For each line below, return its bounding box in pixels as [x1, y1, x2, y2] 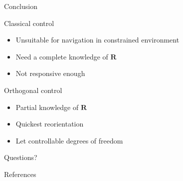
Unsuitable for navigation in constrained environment [15, 34, 180, 45]
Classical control [4, 17, 54, 28]
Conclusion [4, 1, 37, 11]
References [4, 168, 36, 179]
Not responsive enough [15, 68, 85, 78]
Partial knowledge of [15, 101, 79, 112]
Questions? [4, 152, 37, 162]
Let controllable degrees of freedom [15, 135, 123, 145]
